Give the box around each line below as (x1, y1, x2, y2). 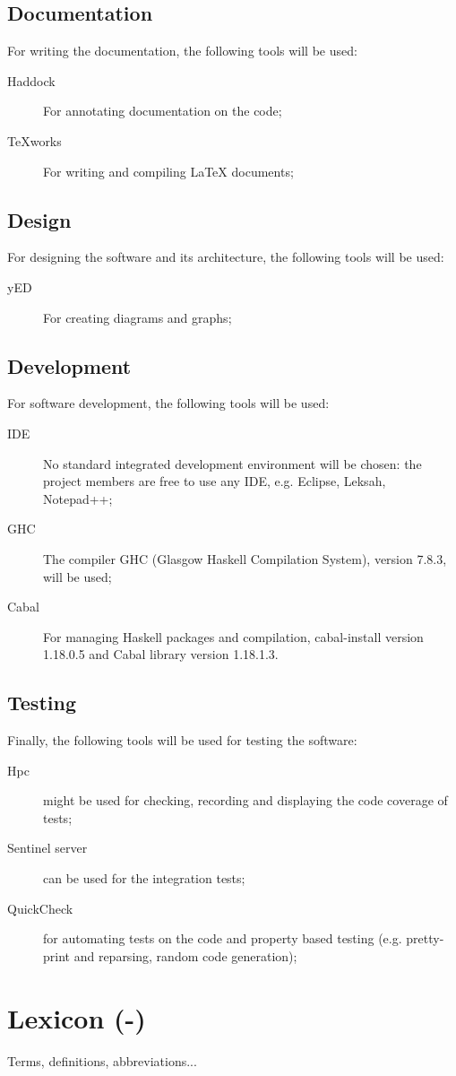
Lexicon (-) (7, 999, 146, 1036)
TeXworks (7, 131, 62, 150)
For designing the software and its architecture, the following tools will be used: (7, 247, 444, 266)
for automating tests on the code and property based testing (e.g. (43, 929, 402, 948)
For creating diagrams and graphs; (43, 308, 232, 326)
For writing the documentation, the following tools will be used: (7, 41, 357, 60)
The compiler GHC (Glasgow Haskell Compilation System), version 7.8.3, (43, 549, 447, 568)
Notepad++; (43, 489, 113, 508)
